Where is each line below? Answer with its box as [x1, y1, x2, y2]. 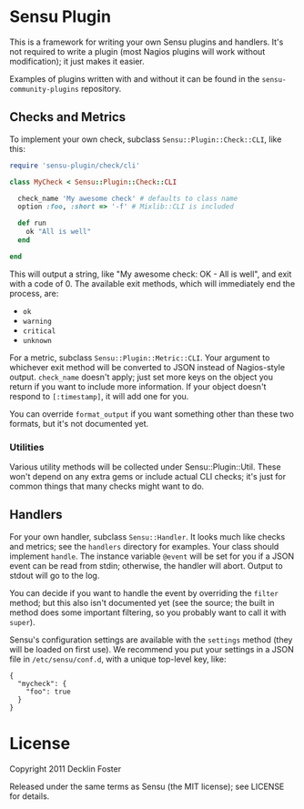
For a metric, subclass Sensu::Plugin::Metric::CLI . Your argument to [9, 352, 270, 363]
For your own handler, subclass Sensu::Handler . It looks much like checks [9, 531, 286, 542]
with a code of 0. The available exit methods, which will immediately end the [9, 278, 296, 288]
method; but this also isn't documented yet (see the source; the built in [9, 597, 275, 608]
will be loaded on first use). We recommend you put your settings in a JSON [9, 643, 294, 654]
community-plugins [9, 85, 79, 94]
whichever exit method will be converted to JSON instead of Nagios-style [9, 361, 285, 372]
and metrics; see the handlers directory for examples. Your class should [9, 541, 279, 551]
